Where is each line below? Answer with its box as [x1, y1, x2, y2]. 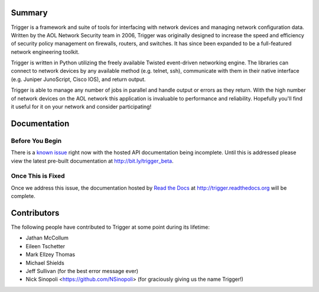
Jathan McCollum [25, 234, 69, 242]
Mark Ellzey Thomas [25, 251, 76, 258]
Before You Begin [11, 137, 62, 145]
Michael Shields [25, 259, 64, 266]
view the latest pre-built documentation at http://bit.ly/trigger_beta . [11, 157, 174, 164]
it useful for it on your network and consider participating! [11, 103, 152, 111]
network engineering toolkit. [11, 48, 80, 56]
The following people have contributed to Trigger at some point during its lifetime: [11, 223, 210, 231]
